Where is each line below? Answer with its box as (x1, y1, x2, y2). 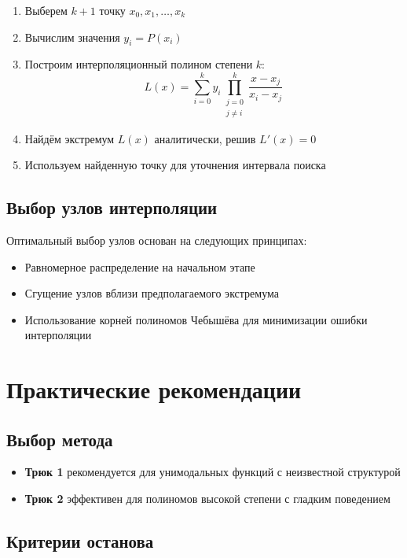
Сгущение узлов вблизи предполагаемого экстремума (24, 285, 279, 301)
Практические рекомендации (6, 373, 302, 405)
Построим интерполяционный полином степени (24, 56, 253, 72)
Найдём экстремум (24, 130, 115, 146)
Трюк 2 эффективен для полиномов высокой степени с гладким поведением (24, 490, 390, 507)
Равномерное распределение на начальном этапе (24, 258, 255, 275)
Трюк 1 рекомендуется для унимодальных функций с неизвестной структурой (24, 464, 401, 480)
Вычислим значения (24, 28, 120, 45)
